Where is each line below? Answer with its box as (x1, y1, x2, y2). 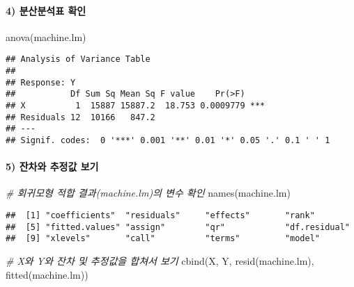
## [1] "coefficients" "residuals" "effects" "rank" (6, 211, 315, 221)
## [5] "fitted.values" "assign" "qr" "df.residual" (6, 222, 350, 232)
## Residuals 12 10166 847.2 (6, 112, 155, 122)
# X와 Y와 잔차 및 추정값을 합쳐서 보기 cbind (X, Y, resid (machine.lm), (6, 254, 314, 268)
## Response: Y (6, 77, 76, 88)
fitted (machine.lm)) (6, 267, 88, 281)
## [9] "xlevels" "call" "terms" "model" (6, 233, 321, 244)
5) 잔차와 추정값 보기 (6, 159, 99, 174)
